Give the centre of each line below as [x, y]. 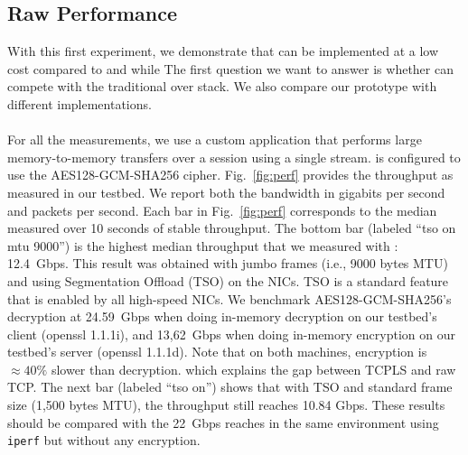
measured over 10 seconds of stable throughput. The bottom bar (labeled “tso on [232, 228]
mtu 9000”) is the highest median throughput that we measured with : [203, 245]
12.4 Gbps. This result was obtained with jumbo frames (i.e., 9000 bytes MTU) [228, 263]
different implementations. [80, 103]
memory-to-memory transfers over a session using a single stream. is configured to [234, 157]
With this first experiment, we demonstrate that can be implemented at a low [223, 51]
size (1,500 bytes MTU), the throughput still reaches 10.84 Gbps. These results [226, 405]
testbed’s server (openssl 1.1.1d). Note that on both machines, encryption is [217, 352]
